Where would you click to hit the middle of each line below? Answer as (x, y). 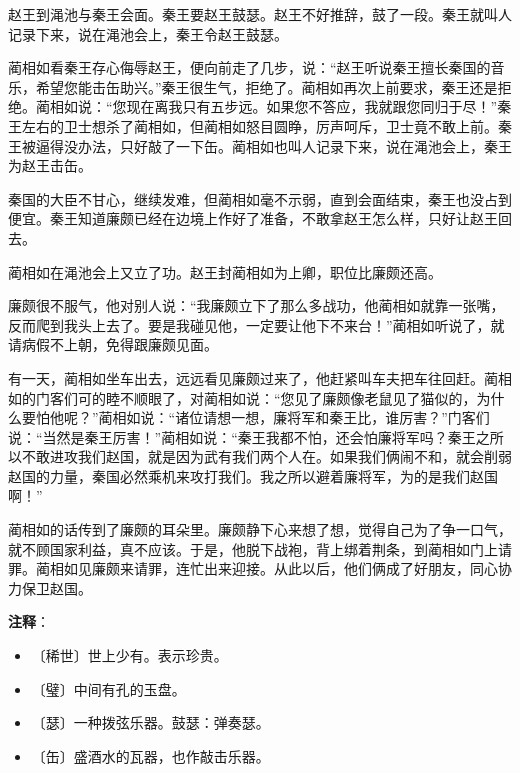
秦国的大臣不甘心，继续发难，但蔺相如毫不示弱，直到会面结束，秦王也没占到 (260, 198)
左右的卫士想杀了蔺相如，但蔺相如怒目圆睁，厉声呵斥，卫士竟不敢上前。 (259, 125)
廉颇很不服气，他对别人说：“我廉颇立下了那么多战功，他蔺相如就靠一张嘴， (256, 305)
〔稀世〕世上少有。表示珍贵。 (129, 655)
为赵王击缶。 (50, 165)
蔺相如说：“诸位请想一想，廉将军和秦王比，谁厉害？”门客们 (294, 417)
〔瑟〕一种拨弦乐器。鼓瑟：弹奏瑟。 (150, 722)
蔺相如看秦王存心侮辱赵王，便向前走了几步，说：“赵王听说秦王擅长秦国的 (249, 67)
